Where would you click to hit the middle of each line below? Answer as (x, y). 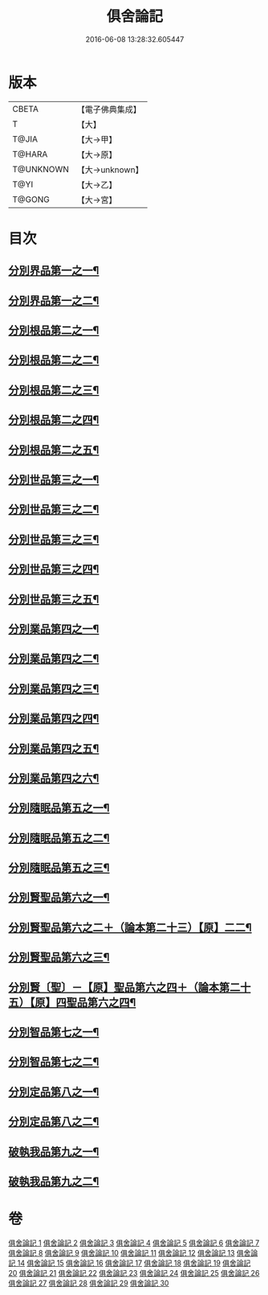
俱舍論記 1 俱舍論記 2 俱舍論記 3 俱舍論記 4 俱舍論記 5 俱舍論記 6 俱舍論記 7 (134, 1243)
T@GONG (31, 199)
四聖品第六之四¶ (96, 1002)
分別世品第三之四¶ (54, 569)
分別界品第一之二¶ (54, 300)
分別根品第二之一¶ (54, 331)
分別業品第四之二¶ (54, 659)
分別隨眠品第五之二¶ (59, 838)
